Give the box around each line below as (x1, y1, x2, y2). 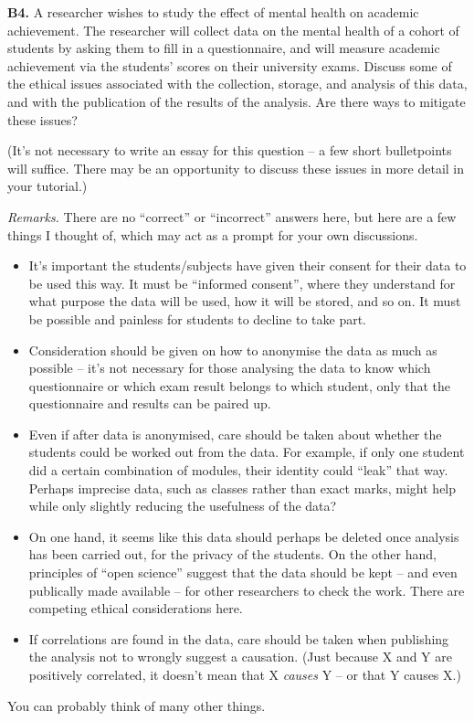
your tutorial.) (7, 176, 88, 196)
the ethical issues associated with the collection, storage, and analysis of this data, (7, 74, 468, 93)
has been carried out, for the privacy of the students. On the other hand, (28, 545, 437, 564)
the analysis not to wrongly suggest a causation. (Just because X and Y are (28, 647, 452, 666)
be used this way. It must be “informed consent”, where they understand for (28, 273, 456, 292)
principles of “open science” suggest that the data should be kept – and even (28, 563, 458, 582)
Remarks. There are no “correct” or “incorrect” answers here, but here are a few (7, 207, 457, 226)
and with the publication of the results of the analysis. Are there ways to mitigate (7, 91, 466, 111)
